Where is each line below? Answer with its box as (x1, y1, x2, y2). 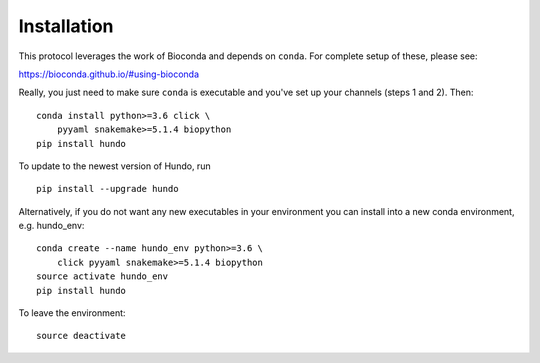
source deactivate (36, 330, 127, 342)
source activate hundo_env (36, 271, 169, 282)
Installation (18, 15, 114, 37)
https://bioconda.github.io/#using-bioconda (18, 68, 200, 80)
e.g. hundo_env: (18, 220, 85, 232)
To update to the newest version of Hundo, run (18, 160, 211, 172)
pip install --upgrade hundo (36, 183, 179, 195)
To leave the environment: (18, 307, 126, 319)
